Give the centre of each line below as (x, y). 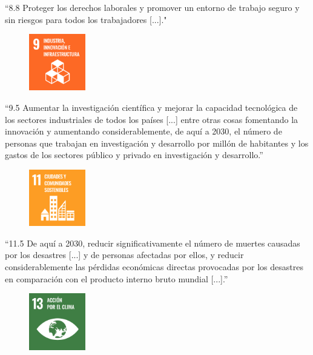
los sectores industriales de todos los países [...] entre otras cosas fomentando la (152, 119)
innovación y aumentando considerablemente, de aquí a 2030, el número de (143, 131)
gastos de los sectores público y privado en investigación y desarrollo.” (134, 155)
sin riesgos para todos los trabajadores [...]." (86, 19)
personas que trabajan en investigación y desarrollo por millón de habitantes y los (157, 143)
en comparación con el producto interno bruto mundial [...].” (117, 278)
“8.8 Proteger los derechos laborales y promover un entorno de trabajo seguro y (152, 7)
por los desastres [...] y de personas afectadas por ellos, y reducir (124, 255)
